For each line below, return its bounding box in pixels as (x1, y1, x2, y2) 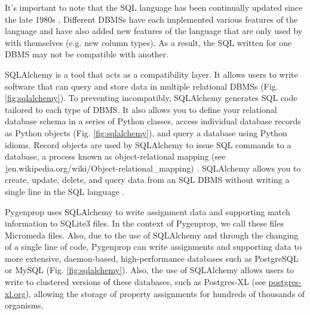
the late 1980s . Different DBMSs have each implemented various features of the (5, 13, 298, 25)
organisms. (5, 299, 44, 311)
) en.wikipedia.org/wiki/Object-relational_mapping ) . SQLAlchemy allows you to (5, 161, 301, 174)
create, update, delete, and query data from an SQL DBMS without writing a (5, 173, 290, 186)
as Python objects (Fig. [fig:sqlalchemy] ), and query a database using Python (5, 126, 287, 139)
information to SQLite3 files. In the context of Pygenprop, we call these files (5, 217, 284, 230)
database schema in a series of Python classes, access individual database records (5, 115, 301, 127)
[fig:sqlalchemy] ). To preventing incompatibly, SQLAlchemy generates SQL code (5, 91, 297, 104)
